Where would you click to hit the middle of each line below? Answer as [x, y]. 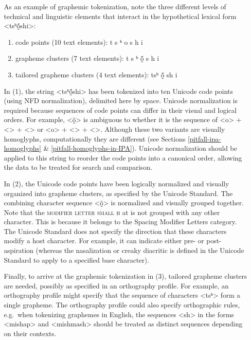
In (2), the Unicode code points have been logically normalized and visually [117, 183]
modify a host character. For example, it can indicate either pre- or [104, 241]
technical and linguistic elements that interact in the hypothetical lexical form [120, 16]
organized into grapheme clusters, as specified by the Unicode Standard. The [118, 193]
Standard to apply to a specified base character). [77, 259]
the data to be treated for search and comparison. [78, 167]
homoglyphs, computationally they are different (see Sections [95, 138]
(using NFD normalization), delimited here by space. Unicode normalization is [121, 100]
